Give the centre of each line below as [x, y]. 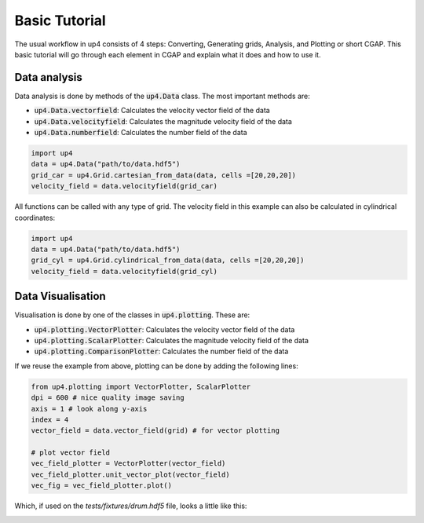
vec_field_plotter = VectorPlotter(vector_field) [128, 464]
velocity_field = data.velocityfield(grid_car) [124, 186]
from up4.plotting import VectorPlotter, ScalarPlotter [141, 386]
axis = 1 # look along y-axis [89, 409]
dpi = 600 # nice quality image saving [108, 398]
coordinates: [35, 218]
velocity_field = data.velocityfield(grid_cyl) [124, 271]
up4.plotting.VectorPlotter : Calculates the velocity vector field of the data [164, 329]
